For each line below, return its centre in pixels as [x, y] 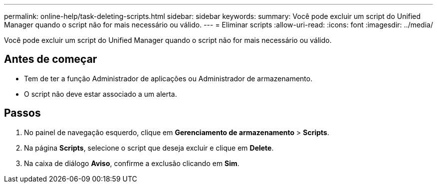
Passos [22, 113]
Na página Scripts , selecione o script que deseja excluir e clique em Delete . [149, 148]
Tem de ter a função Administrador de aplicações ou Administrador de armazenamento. [168, 78]
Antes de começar [51, 59]
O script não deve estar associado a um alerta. [101, 94]
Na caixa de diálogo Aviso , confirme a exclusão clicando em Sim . [132, 163]
